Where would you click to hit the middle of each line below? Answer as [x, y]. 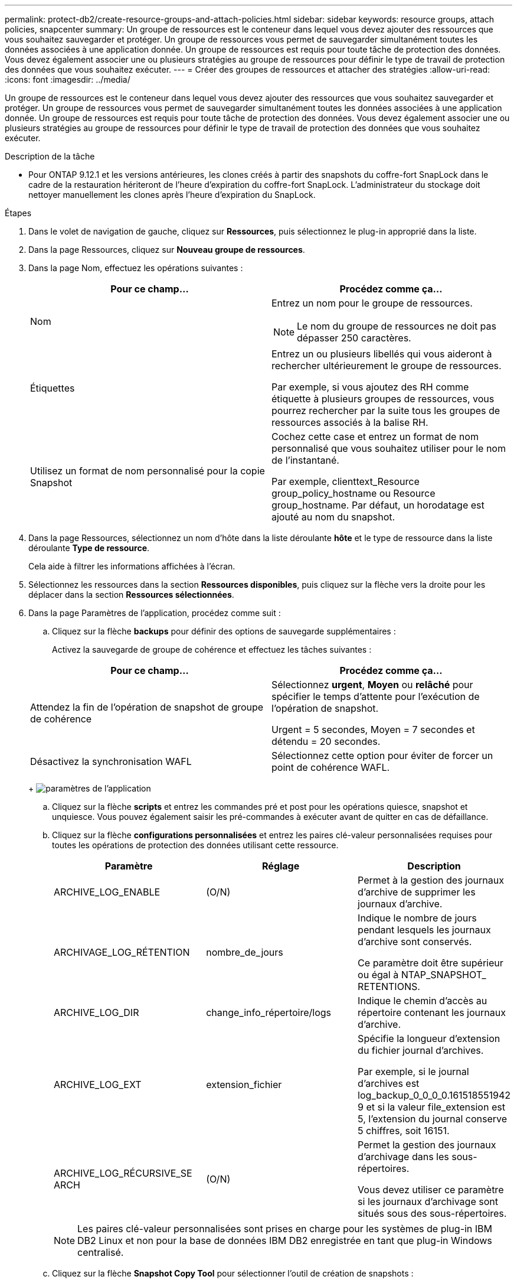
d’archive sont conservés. [415, 942]
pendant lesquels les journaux [424, 930]
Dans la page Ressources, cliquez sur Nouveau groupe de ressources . [167, 250]
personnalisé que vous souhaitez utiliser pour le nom [389, 448]
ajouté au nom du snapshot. [333, 517]
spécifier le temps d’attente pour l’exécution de [376, 696]
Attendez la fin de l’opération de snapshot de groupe [147, 707]
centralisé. [101, 1252]
